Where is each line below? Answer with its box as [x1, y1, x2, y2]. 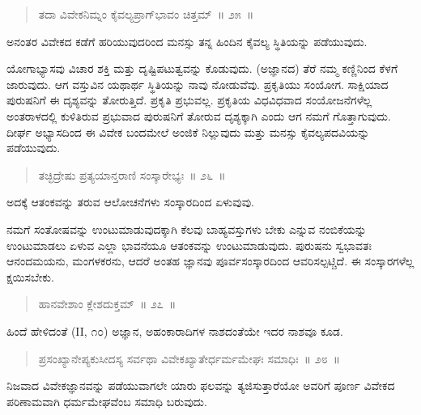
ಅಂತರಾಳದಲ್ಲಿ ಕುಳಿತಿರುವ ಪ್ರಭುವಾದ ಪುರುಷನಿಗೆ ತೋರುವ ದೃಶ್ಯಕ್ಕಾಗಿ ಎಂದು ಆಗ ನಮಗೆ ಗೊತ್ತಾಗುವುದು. [6, 107, 391, 124]
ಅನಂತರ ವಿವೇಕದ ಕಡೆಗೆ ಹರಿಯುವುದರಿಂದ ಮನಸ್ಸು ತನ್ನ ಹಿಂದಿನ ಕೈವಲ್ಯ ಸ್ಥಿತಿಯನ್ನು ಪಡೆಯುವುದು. [6, 32, 368, 49]
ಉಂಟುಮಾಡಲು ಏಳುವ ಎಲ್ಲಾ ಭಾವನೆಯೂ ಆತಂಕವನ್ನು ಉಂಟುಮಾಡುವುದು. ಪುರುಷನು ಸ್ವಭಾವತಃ [6, 236, 372, 253]
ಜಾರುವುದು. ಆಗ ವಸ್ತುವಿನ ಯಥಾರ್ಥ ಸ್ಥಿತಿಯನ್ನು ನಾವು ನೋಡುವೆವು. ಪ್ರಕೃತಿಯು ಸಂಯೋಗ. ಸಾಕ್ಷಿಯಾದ [6, 75, 389, 92]
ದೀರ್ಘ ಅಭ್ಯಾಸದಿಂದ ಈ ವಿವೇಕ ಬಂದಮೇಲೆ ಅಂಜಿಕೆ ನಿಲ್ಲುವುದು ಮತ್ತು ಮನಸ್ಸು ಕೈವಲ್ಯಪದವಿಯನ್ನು [6, 123, 370, 140]
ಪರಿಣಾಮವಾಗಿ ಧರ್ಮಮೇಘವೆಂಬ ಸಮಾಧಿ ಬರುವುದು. [6, 392, 207, 409]
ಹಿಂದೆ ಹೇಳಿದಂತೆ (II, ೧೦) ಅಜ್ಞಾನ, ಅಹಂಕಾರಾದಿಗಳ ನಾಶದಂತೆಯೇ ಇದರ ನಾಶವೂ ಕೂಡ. [6, 322, 343, 339]
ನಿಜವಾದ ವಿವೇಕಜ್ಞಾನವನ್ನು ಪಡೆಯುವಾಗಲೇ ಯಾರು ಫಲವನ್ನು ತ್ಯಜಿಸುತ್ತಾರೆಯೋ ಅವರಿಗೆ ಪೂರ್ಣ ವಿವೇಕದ [6, 377, 395, 394]
